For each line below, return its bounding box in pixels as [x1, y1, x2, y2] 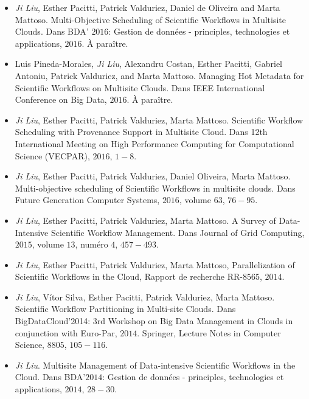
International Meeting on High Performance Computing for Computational [15, 137, 294, 150]
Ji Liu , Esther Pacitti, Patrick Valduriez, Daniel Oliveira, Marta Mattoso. [15, 170, 291, 182]
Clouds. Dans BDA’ [15, 25, 89, 38]
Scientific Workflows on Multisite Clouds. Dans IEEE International [15, 81, 265, 94]
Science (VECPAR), [15, 149, 90, 162]
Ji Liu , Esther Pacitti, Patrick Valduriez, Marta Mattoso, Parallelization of [15, 258, 295, 271]
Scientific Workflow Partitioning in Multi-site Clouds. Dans [15, 302, 236, 315]
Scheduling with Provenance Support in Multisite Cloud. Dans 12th [15, 125, 268, 138]
